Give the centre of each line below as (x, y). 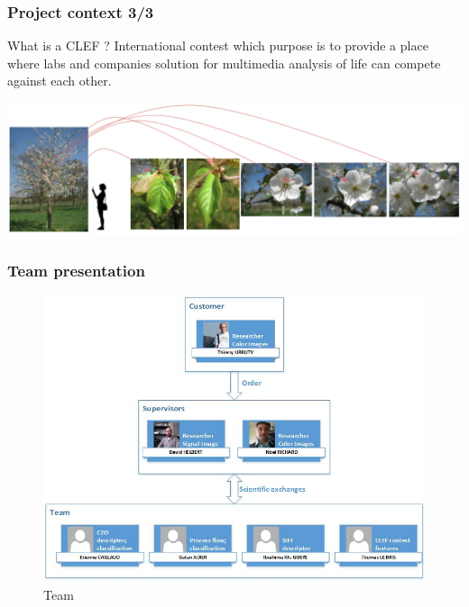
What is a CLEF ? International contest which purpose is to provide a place (218, 45)
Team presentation (76, 271)
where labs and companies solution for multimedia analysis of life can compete (224, 63)
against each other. (60, 81)
